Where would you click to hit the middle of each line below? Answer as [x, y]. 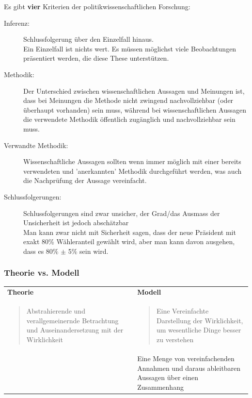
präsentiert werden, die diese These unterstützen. [96, 58]
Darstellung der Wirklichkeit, [200, 320]
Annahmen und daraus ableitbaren [189, 368]
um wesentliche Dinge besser [199, 330]
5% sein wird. [88, 251]
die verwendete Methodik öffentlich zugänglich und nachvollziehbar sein [129, 119]
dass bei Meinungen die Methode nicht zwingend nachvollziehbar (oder [128, 100]
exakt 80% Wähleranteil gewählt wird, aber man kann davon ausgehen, [129, 241]
